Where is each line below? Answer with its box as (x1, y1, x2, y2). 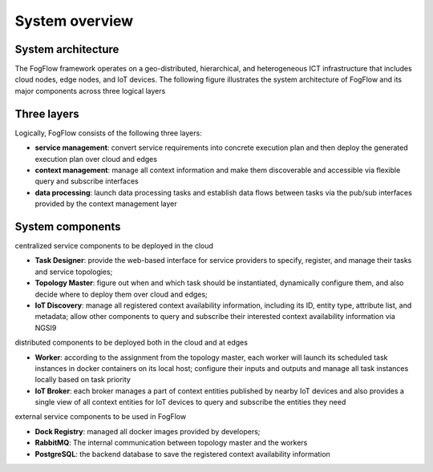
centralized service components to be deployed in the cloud (14, 241, 214, 250)
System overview (14, 12, 134, 30)
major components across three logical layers (14, 86, 166, 95)
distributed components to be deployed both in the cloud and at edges (14, 337, 249, 348)
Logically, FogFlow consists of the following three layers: (14, 128, 202, 138)
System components (14, 220, 121, 233)
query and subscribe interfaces (34, 176, 140, 186)
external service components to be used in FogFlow (14, 412, 187, 422)
